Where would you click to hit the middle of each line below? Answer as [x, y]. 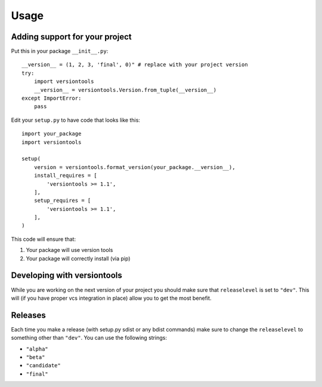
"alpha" [37, 349]
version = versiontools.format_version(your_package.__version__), [134, 167]
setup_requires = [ [62, 201]
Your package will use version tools [69, 250]
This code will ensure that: [44, 239]
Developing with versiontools [66, 276]
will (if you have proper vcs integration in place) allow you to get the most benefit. [111, 298]
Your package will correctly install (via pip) [78, 258]
